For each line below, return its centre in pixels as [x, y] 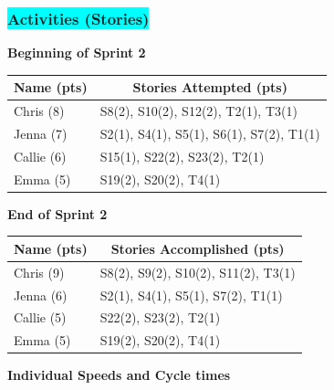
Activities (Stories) [78, 18]
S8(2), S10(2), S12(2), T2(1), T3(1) [198, 111]
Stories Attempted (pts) [210, 87]
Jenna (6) [41, 295]
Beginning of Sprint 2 [77, 53]
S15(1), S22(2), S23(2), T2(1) [182, 156]
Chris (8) [39, 111]
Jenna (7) [41, 133]
